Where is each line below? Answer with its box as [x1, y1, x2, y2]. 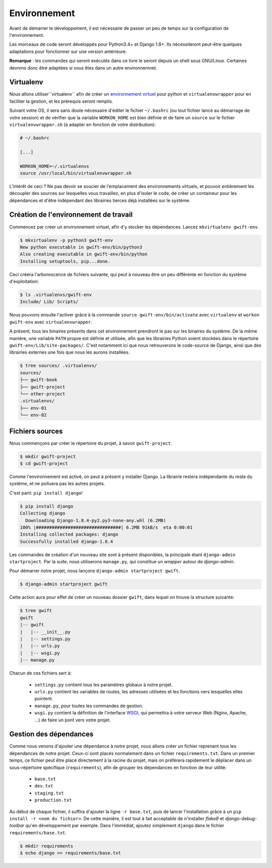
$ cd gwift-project [20, 461, 68, 466]
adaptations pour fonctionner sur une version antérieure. [9, 48, 127, 54]
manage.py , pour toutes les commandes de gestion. [34, 703, 144, 709]
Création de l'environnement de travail [9, 211, 133, 219]
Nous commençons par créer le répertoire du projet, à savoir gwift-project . [9, 440, 172, 446]
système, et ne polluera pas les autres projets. [9, 481, 105, 487]
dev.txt [34, 783, 54, 789]
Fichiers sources [9, 427, 63, 435]
